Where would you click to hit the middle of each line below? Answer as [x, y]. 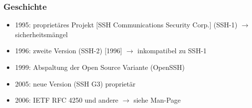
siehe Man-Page [157, 100]
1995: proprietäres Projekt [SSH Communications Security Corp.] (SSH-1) [126, 25]
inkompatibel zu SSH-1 [172, 51]
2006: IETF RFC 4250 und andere [67, 100]
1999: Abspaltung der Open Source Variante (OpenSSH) [100, 67]
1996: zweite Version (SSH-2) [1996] [69, 51]
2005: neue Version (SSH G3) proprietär [75, 83]
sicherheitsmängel [41, 34]
